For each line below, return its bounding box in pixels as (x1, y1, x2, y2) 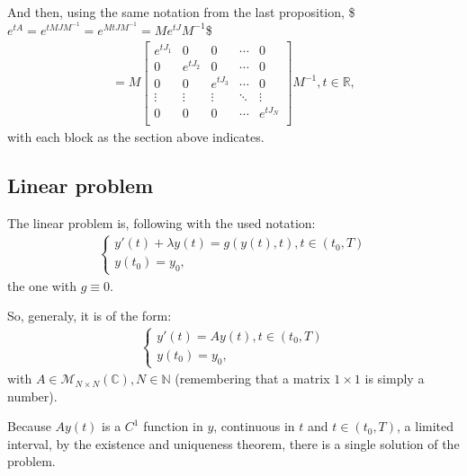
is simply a (364, 369, 425, 388)
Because (7, 417, 51, 436)
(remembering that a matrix (175, 369, 330, 388)
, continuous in (213, 417, 295, 436)
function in (143, 417, 203, 436)
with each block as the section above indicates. (7, 127, 265, 145)
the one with (7, 276, 76, 295)
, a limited (397, 417, 454, 436)
